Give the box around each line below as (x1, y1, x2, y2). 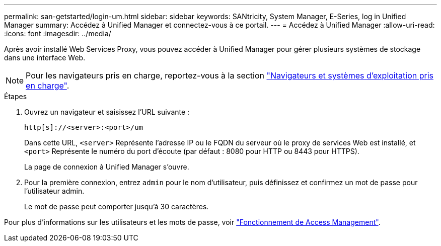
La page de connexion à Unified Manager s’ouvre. (24, 162, 189, 171)
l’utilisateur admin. (24, 187, 85, 195)
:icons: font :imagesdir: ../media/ (4, 29, 111, 38)
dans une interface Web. (4, 53, 86, 62)
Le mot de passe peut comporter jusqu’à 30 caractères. (24, 202, 209, 211)
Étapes (4, 92, 27, 101)
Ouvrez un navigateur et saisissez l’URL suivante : (24, 108, 190, 116)
